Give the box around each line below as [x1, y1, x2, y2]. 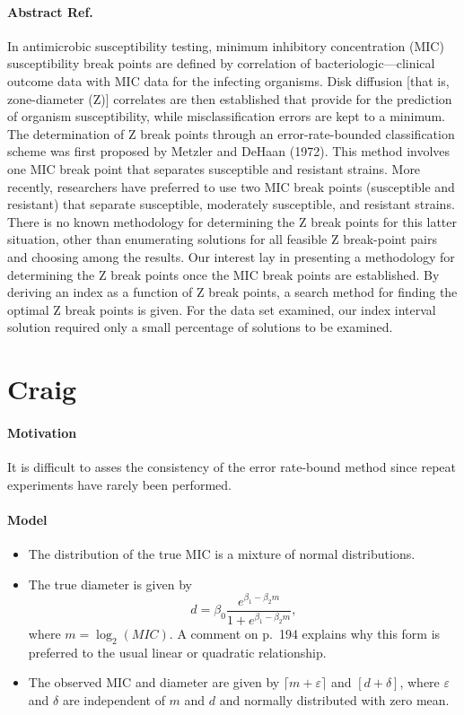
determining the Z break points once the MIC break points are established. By [7, 265, 440, 283]
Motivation [7, 423, 77, 441]
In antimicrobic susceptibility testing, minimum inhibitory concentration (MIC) [7, 36, 444, 55]
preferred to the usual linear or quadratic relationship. [28, 642, 327, 661]
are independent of [62, 691, 165, 710]
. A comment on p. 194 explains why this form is [169, 624, 441, 643]
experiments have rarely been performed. [7, 475, 232, 493]
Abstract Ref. [7, 2, 93, 21]
